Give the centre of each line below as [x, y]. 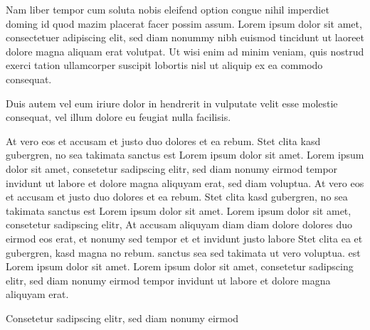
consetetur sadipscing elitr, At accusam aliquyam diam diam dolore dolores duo [179, 224]
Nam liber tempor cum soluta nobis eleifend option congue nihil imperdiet [168, 9]
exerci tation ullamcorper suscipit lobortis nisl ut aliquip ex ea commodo [164, 65]
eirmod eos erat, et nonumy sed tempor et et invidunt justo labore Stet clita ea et [184, 238]
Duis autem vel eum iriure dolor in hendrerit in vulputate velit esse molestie [172, 103]
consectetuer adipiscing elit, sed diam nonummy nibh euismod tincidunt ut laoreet [185, 37]
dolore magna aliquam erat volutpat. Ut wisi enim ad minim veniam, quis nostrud [185, 51]
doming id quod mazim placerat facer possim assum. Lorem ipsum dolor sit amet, [184, 23]
